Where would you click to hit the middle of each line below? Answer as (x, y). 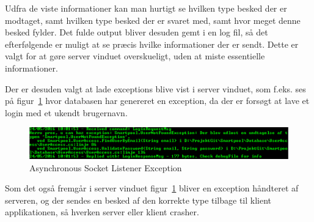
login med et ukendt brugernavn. (66, 112)
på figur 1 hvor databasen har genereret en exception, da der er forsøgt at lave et (157, 101)
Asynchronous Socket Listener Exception (106, 167)
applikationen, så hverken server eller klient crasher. (102, 212)
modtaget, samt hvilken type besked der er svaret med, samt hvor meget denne (153, 20)
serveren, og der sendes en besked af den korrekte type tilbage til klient (138, 200)
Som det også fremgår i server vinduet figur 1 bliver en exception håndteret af (152, 188)
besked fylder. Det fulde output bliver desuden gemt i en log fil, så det (137, 32)
